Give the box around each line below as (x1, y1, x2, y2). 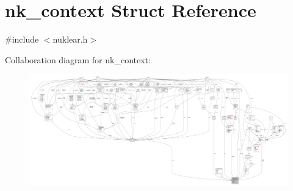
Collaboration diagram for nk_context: (5, 53, 151, 66)
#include (5, 33, 39, 46)
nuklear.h (52, 33, 88, 46)
